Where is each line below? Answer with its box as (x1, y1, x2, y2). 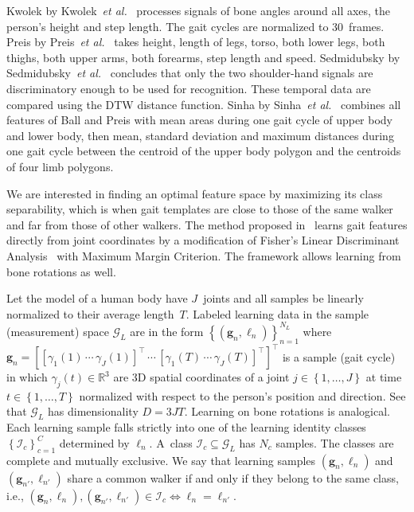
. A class (149, 434, 193, 451)
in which (6, 369, 48, 385)
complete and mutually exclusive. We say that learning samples (6, 451, 316, 468)
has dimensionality (48, 403, 139, 420)
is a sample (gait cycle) (282, 348, 396, 365)
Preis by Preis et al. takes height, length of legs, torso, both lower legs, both (6, 33, 385, 50)
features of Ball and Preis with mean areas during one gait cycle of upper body (6, 111, 393, 128)
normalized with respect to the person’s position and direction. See (79, 387, 406, 404)
